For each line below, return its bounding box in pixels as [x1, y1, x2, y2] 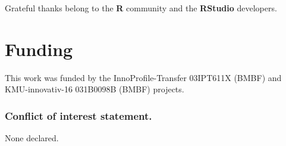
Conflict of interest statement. [5, 108, 152, 123]
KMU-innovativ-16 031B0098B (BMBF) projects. [5, 83, 184, 95]
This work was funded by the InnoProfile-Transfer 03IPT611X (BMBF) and [5, 71, 282, 83]
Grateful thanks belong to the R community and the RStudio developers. [5, 2, 277, 14]
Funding [5, 36, 73, 61]
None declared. [5, 132, 59, 144]
